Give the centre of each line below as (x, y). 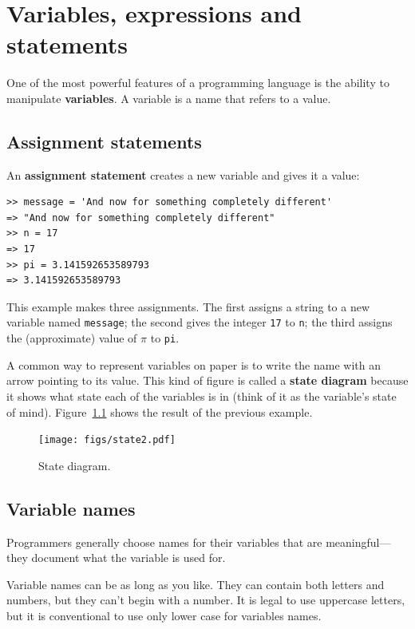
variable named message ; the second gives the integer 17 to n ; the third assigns (200, 322)
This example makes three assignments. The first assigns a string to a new (188, 306)
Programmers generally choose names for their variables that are (164, 542)
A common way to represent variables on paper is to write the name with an (194, 364)
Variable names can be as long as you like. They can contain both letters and (196, 584)
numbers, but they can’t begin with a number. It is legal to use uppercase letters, (206, 600)
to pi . (165, 338)
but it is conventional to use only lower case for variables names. (164, 615)
